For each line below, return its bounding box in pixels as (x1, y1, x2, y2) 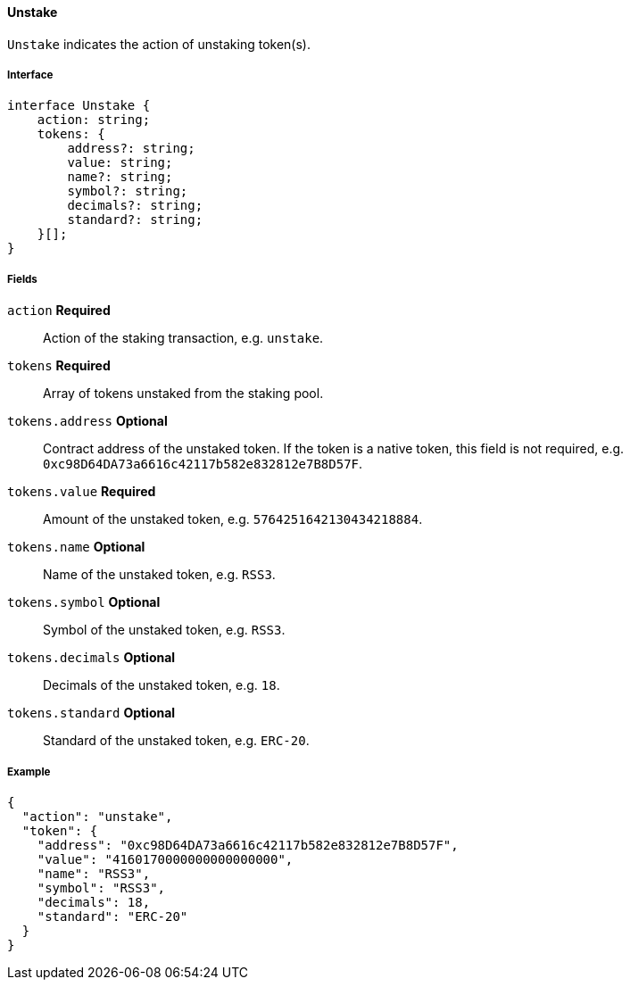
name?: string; (67, 170, 173, 185)
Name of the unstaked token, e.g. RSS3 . (43, 567, 276, 583)
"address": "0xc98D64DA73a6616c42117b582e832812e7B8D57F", (37, 837, 459, 852)
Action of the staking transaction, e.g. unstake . (43, 330, 324, 346)
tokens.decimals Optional (7, 650, 176, 666)
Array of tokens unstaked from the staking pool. (43, 386, 324, 402)
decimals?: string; (67, 198, 203, 213)
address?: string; (67, 141, 195, 156)
